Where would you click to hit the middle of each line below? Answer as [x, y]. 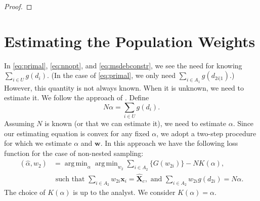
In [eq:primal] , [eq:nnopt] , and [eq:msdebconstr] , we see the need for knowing [123, 65]
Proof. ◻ [18, 6]
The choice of [25, 192]
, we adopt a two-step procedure [206, 133]
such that [70, 179]
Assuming [19, 123]
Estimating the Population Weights [130, 41]
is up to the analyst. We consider [124, 192]
